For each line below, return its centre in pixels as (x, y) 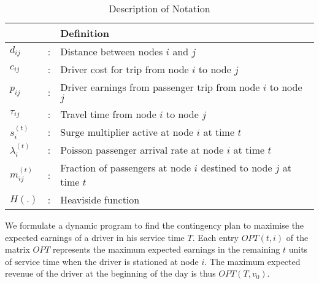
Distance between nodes (112, 51)
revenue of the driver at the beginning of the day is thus (110, 273)
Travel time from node (108, 114)
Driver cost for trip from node (125, 69)
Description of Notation (159, 8)
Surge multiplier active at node (127, 132)
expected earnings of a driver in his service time (95, 237)
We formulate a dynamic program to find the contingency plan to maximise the (155, 225)
